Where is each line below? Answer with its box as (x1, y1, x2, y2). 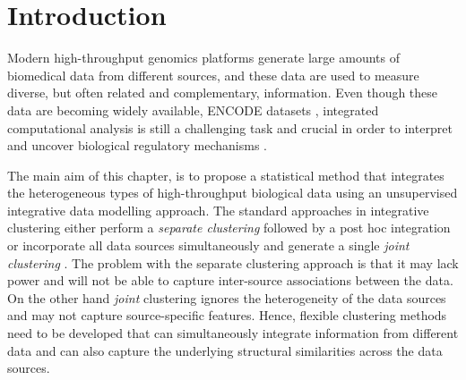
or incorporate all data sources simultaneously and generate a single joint (7, 236, 410, 255)
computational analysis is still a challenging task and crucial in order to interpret (7, 118, 453, 137)
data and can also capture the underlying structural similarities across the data (7, 341, 443, 359)
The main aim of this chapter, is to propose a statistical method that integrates (7, 165, 444, 184)
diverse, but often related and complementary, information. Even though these (7, 83, 438, 102)
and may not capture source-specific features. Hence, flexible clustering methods (7, 306, 447, 325)
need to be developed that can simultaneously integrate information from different (7, 324, 459, 342)
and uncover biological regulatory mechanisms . (7, 136, 268, 155)
